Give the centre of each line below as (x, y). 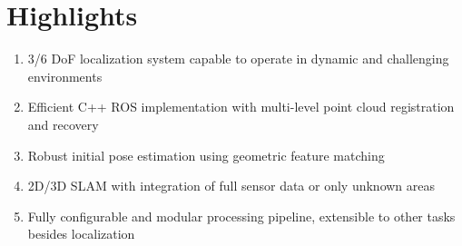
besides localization (81, 234)
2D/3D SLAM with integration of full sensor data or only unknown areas (231, 186)
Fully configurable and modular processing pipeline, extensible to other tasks (241, 216)
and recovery (63, 124)
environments (65, 76)
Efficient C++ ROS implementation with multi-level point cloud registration (241, 107)
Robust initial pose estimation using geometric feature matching (206, 155)
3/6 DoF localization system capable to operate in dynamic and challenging (238, 59)
